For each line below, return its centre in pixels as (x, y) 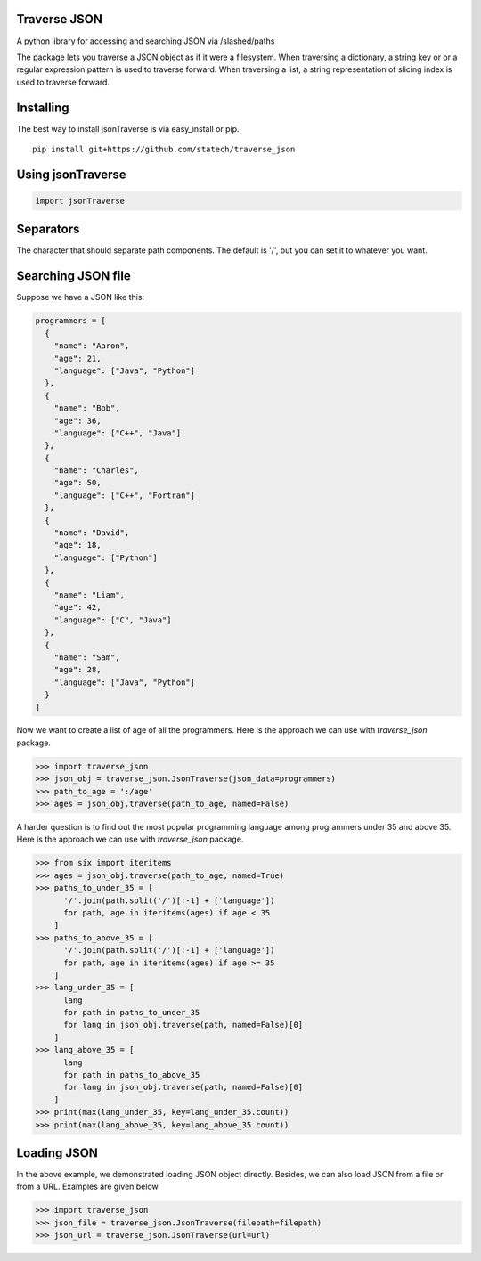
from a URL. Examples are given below (88, 1187)
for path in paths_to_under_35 (132, 1013)
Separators (48, 229)
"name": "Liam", (89, 595)
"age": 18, (77, 545)
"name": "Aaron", (92, 346)
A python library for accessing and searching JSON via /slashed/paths (146, 41)
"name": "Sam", (87, 657)
